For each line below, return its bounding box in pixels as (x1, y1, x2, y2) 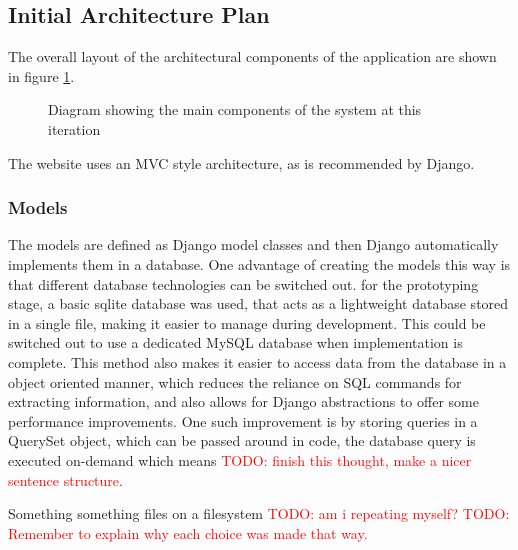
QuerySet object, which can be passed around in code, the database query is (8, 430, 476, 451)
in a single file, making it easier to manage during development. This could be (8, 312, 486, 333)
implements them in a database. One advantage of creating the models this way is (8, 253, 511, 274)
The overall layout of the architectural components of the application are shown (8, 46, 497, 67)
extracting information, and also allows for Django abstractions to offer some (8, 391, 479, 412)
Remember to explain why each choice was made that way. (8, 522, 368, 543)
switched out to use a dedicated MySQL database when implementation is (8, 332, 463, 353)
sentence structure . (8, 469, 123, 490)
